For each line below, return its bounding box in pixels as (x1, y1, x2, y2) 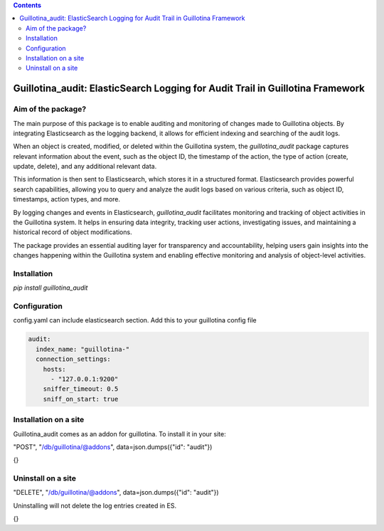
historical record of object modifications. (13, 228, 132, 236)
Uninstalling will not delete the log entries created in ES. (13, 501, 177, 510)
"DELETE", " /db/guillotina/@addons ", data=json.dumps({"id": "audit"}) (13, 488, 220, 497)
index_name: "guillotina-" (36, 345, 130, 353)
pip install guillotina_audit (13, 283, 88, 292)
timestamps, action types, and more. (13, 195, 121, 204)
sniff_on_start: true (43, 395, 119, 403)
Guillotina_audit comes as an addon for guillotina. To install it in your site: (13, 429, 227, 438)
